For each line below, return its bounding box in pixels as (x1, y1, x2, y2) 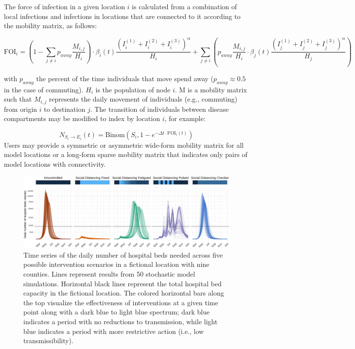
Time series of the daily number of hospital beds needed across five (23, 249, 223, 260)
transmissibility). (23, 335, 73, 346)
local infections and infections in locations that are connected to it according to (4, 11, 241, 21)
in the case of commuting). (4, 84, 84, 94)
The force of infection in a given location (4, 1, 125, 11)
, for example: (164, 113, 206, 123)
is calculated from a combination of (132, 1, 237, 11)
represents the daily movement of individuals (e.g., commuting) (49, 94, 238, 104)
